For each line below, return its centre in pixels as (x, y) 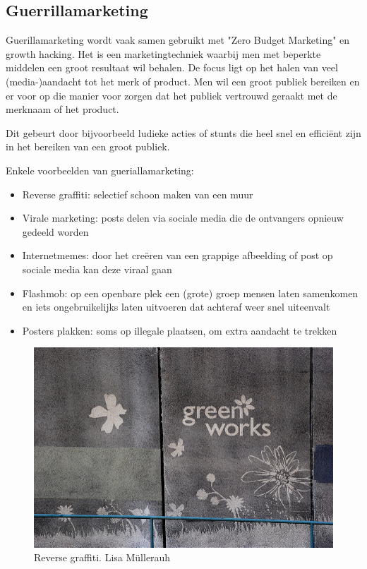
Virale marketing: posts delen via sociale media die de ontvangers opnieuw (183, 218)
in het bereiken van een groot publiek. (88, 146)
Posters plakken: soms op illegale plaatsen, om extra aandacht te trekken (180, 330)
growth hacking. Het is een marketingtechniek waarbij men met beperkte (163, 53)
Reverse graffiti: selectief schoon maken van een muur (138, 194)
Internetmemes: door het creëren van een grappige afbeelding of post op (178, 255)
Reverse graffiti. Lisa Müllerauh (102, 557)
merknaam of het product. (62, 109)
